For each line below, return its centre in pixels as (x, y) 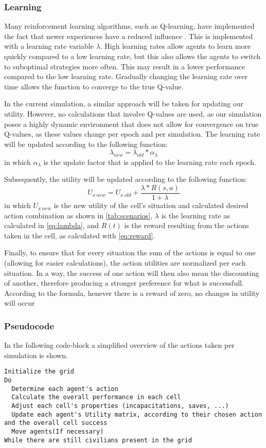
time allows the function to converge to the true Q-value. (94, 86)
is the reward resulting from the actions (187, 225)
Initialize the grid (39, 372)
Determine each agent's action (65, 389)
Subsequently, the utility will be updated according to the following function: (126, 179)
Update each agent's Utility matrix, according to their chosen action (137, 414)
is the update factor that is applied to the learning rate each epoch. (150, 162)
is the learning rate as (196, 215)
